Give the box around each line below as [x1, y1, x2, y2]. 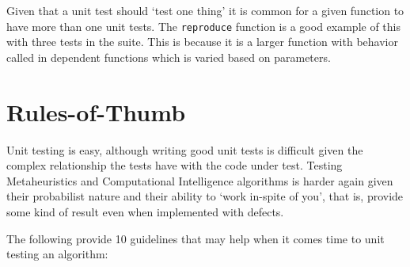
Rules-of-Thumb [6, 95, 186, 128]
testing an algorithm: [6, 246, 108, 262]
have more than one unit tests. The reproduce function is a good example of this [6, 17, 401, 34]
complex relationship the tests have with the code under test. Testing [6, 157, 343, 174]
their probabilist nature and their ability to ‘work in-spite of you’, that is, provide [6, 188, 404, 204]
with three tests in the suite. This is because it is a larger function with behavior [6, 33, 398, 50]
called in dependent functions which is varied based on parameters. [6, 48, 331, 65]
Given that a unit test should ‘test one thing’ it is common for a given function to [6, 2, 404, 18]
